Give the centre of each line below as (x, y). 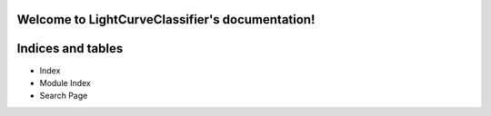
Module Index (65, 82)
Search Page (64, 96)
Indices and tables (70, 48)
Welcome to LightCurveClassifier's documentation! (166, 19)
